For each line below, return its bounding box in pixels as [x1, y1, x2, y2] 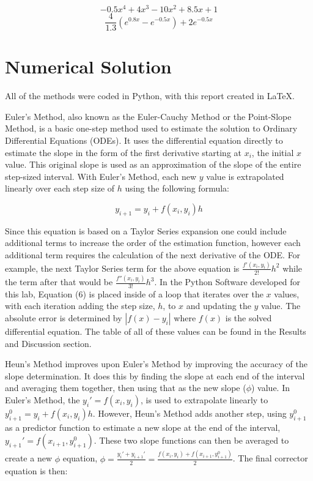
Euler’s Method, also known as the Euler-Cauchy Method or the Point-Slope [5, 110, 292, 122]
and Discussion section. [5, 337, 92, 349]
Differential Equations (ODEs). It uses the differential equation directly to [5, 134, 283, 147]
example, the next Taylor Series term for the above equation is [5, 261, 240, 274]
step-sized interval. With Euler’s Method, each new [5, 170, 197, 182]
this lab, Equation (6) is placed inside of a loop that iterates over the [5, 287, 263, 300]
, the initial [251, 146, 294, 158]
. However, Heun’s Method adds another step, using [92, 407, 287, 420]
